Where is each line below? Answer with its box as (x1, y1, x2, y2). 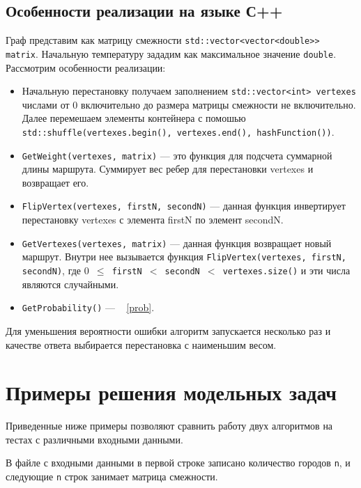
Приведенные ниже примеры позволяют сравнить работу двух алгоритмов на (6, 418, 333, 433)
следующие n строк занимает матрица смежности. (6, 469, 218, 484)
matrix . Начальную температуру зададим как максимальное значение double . (6, 46, 337, 61)
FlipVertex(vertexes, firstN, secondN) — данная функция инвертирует (22, 198, 346, 213)
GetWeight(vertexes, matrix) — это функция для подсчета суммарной (22, 148, 332, 162)
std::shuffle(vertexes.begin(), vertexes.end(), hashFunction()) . (22, 124, 335, 139)
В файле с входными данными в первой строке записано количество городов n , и (6, 455, 351, 470)
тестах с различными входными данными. (6, 432, 183, 446)
